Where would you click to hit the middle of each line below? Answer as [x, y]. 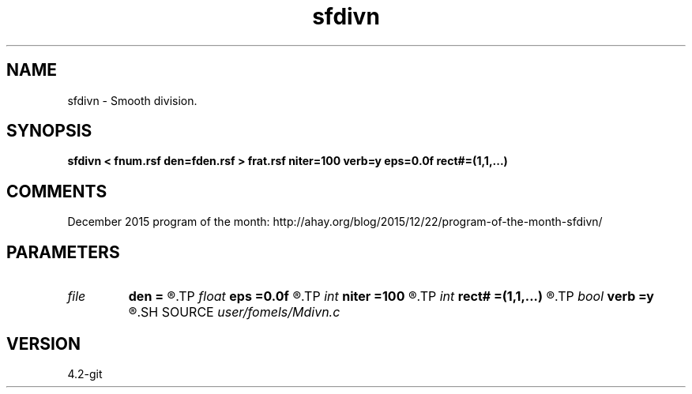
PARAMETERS [63, 252]
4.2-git [85, 373]
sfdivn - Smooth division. [132, 100]
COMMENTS [57, 191]
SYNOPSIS [49, 131]
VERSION [44, 343]
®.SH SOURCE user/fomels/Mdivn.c [234, 312]
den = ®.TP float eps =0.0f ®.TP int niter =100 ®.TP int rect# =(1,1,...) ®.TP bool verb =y [391, 296]
